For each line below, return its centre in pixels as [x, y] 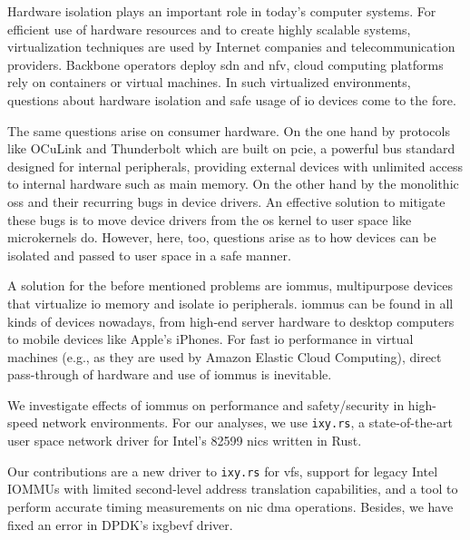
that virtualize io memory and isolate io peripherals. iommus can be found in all [230, 303]
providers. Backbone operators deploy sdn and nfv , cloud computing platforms [225, 64]
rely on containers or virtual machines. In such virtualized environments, [209, 82]
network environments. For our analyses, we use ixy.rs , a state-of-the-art [247, 422]
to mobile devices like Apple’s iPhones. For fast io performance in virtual [211, 339]
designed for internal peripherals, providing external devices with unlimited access [235, 166]
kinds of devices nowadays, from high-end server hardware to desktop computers [231, 321]
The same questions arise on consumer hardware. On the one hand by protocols [229, 130]
